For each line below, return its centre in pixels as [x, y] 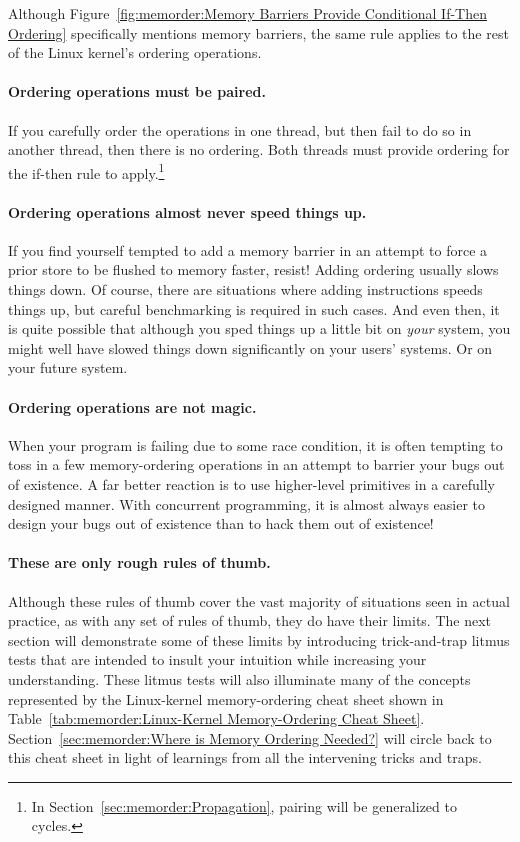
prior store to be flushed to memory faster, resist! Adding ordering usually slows [253, 269]
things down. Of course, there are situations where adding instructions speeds [245, 289]
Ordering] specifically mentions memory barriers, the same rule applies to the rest [258, 32]
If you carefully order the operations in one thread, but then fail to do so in [240, 129]
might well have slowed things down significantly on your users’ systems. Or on [250, 347]
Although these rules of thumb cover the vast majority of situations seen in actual [259, 600]
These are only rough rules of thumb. [139, 562]
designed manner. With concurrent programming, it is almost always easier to [246, 503]
